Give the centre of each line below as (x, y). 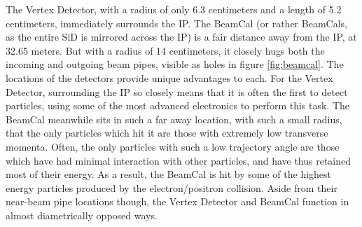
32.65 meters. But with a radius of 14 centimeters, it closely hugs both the (165, 50)
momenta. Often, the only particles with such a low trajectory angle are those (173, 146)
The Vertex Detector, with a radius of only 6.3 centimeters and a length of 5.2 (174, 9)
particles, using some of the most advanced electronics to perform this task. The (178, 105)
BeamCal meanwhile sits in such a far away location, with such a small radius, (174, 119)
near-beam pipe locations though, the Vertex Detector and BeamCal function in (177, 201)
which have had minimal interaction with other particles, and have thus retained (179, 160)
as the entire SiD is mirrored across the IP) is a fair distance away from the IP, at (181, 37)
